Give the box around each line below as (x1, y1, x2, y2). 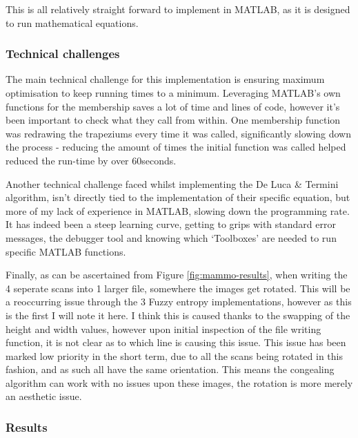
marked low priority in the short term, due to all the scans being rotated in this (6, 348, 343, 363)
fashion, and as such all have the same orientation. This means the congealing (6, 362, 335, 377)
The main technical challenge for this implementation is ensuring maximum (6, 72, 325, 86)
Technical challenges (6, 45, 120, 62)
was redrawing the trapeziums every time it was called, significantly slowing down (6, 126, 352, 140)
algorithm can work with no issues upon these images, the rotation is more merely (6, 375, 353, 390)
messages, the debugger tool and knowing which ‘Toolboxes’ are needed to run (6, 230, 337, 245)
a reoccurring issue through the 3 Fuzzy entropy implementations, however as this (6, 294, 352, 309)
